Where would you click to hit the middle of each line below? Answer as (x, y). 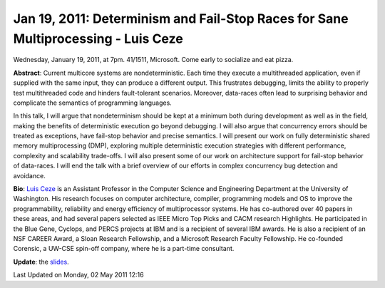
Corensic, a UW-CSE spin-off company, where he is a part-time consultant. (124, 249)
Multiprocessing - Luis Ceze (98, 38)
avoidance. (29, 175)
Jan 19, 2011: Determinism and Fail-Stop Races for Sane (181, 19)
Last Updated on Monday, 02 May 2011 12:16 (78, 275)
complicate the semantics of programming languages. (93, 103)
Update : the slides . (41, 262)
